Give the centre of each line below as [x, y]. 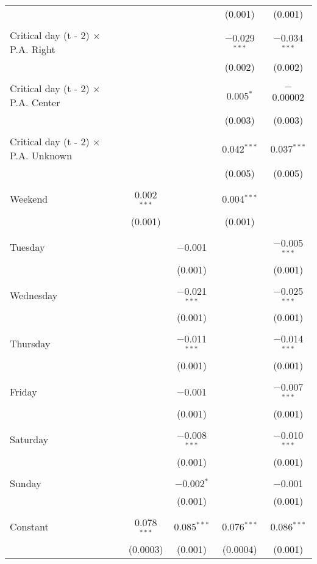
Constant [29, 527]
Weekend [29, 199]
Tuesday [27, 247]
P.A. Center [35, 102]
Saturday [29, 439]
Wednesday [34, 295]
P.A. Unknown [41, 155]
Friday [23, 391]
